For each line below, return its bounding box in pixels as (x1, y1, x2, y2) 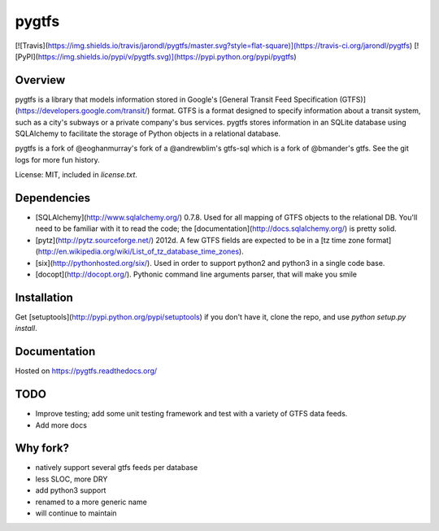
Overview (15, 73, 66, 87)
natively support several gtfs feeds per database (35, 463, 198, 472)
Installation (15, 290, 73, 304)
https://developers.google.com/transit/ (17, 106, 148, 115)
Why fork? (15, 442, 69, 455)
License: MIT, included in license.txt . (15, 170, 138, 180)
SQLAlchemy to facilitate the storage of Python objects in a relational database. (15, 128, 280, 138)
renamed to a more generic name (35, 497, 148, 507)
